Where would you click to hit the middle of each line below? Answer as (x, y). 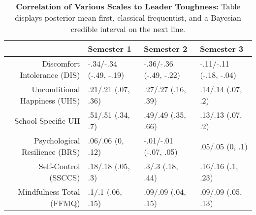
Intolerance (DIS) (50, 75)
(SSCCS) (65, 177)
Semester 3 (222, 49)
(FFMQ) (65, 203)
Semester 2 (166, 49)
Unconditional (56, 89)
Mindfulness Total (49, 192)
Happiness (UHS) (50, 100)
